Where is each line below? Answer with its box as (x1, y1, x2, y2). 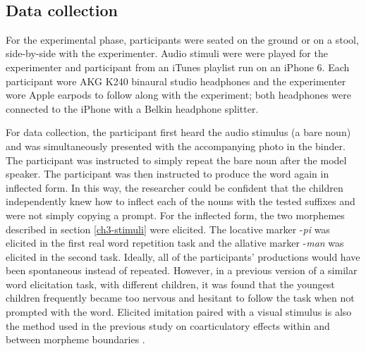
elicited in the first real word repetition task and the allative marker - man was (6, 235, 344, 250)
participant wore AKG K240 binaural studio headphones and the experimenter (6, 73, 346, 88)
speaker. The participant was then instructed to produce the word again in (6, 166, 329, 181)
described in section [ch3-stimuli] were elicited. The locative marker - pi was (6, 221, 330, 236)
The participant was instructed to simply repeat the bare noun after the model (6, 152, 347, 167)
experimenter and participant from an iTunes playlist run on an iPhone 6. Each (6, 59, 350, 74)
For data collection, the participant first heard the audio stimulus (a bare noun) (6, 125, 351, 140)
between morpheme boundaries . (6, 332, 145, 347)
